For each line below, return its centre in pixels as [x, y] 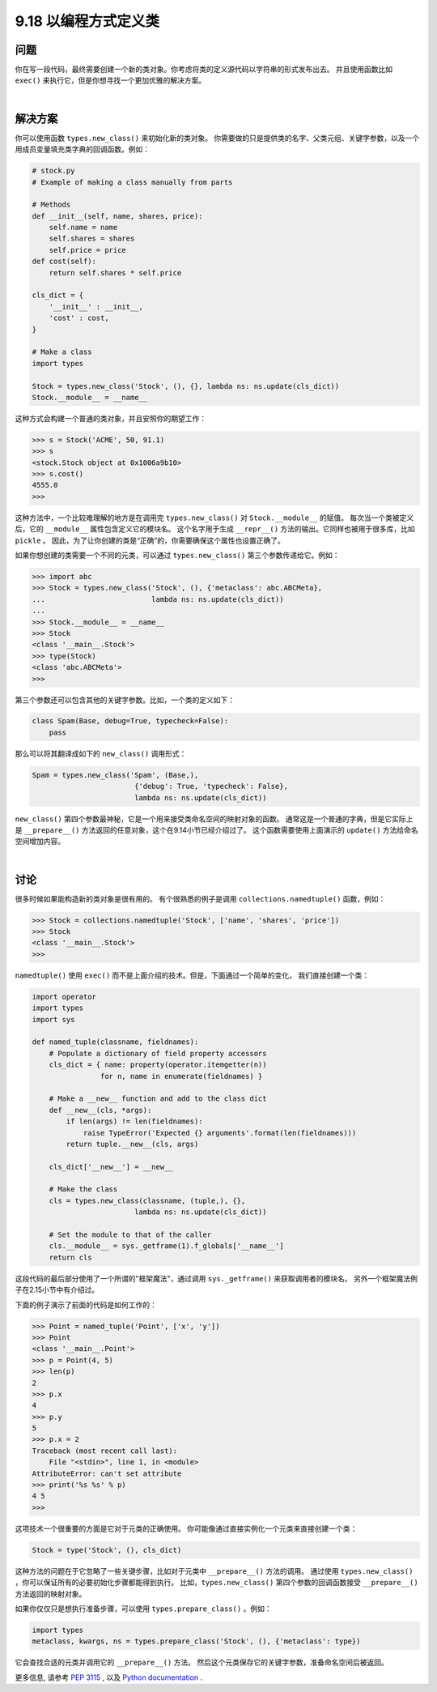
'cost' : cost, [79, 318]
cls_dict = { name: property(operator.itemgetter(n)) [158, 1065]
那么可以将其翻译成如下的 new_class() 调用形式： [101, 753]
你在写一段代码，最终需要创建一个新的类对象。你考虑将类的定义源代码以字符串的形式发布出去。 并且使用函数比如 [204, 70]
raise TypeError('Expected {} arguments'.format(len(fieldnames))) [220, 1133]
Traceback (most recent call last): [105, 1451]
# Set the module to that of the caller [130, 1235]
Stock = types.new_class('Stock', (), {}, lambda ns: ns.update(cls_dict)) [186, 386]
